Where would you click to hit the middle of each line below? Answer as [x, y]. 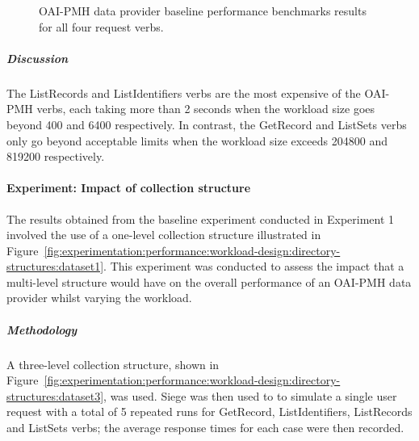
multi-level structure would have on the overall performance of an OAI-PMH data [209, 281]
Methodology [42, 329]
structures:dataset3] [55, 395]
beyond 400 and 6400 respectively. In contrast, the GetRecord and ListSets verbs [207, 124]
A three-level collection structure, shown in [113, 364]
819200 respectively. [56, 156]
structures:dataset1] [55, 266]
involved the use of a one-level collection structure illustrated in [164, 235]
